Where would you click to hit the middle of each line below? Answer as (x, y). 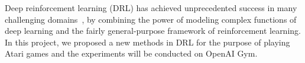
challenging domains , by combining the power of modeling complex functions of (151, 19)
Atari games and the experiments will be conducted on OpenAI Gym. (131, 53)
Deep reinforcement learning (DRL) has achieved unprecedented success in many (151, 8)
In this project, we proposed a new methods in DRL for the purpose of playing (147, 42)
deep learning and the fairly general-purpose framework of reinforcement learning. (153, 31)
